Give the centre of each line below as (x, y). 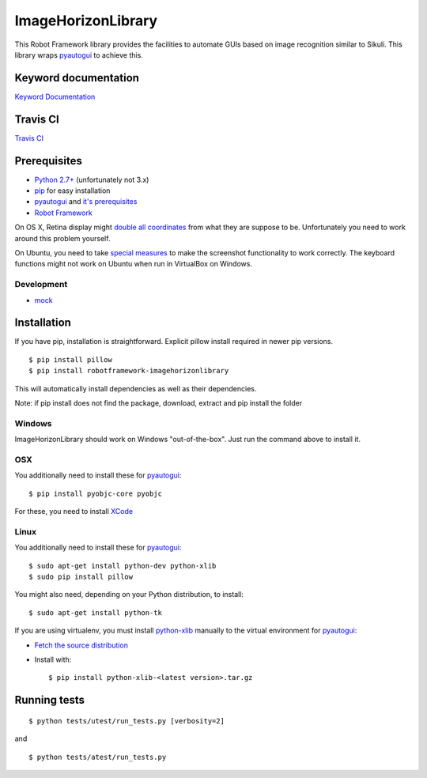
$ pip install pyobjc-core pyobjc (95, 493)
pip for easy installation (72, 191)
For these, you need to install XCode (74, 512)
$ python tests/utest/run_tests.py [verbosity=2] (127, 721)
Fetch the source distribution (81, 645)
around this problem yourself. (62, 238)
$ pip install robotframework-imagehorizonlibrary (129, 371)
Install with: (53, 659)
